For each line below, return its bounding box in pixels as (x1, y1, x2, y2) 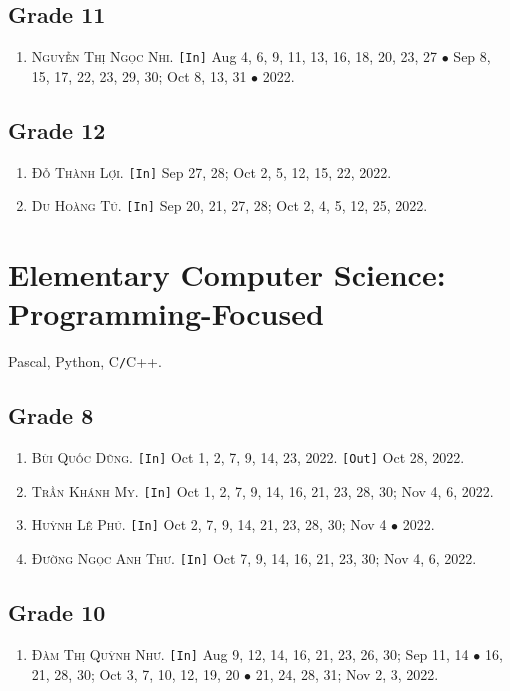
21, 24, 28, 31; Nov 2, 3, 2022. (255, 663, 439, 684)
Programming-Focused (8, 293, 324, 334)
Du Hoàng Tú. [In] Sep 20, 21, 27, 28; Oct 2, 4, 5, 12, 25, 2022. (31, 195, 428, 216)
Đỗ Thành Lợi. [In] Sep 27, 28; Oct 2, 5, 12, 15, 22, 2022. (31, 161, 392, 182)
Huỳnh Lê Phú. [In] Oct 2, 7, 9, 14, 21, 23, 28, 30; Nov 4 (31, 514, 387, 535)
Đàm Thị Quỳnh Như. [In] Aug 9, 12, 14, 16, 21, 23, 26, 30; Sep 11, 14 (31, 643, 469, 664)
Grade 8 (8, 400, 94, 431)
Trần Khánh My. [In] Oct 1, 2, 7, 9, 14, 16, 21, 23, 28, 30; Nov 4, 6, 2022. (31, 480, 494, 501)
